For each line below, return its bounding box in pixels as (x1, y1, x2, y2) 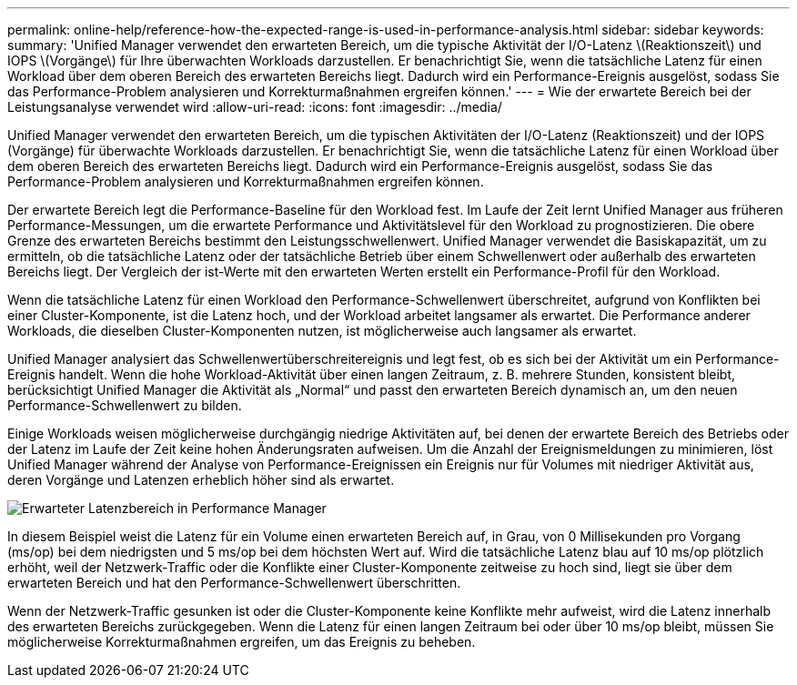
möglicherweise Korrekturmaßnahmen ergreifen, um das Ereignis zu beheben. (7, 634, 476, 650)
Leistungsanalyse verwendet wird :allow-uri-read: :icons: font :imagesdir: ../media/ (7, 99, 502, 115)
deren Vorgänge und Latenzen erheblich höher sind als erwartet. (7, 472, 395, 488)
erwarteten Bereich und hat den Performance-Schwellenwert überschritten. (7, 575, 461, 590)
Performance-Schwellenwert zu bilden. (7, 398, 242, 413)
